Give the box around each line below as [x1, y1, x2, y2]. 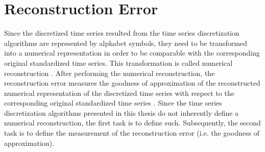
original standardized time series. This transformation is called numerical [4, 57, 233, 68]
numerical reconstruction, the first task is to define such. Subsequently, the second [4, 117, 261, 128]
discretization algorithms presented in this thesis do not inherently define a [4, 107, 239, 118]
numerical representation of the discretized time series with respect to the [4, 87, 234, 98]
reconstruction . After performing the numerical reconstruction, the [4, 67, 215, 78]
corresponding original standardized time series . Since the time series [4, 97, 222, 108]
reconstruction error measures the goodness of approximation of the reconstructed [4, 78, 260, 88]
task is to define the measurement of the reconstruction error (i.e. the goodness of [4, 128, 259, 138]
